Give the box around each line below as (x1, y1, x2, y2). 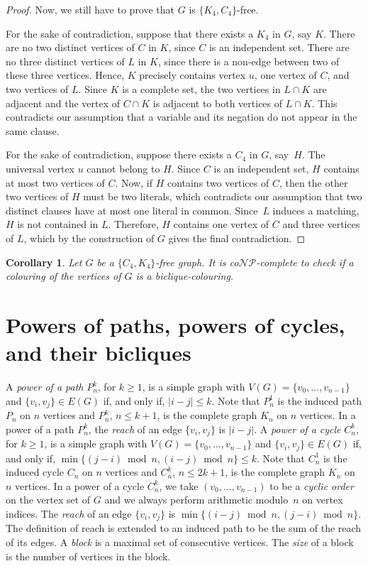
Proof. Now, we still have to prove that (6, 2, 175, 16)
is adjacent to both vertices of (152, 95, 283, 110)
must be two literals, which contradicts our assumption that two (83, 189, 362, 204)
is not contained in (17, 217, 99, 232)
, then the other (279, 175, 348, 190)
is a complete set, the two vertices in (122, 81, 281, 96)
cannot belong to (87, 160, 160, 175)
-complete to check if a (256, 254, 354, 269)
